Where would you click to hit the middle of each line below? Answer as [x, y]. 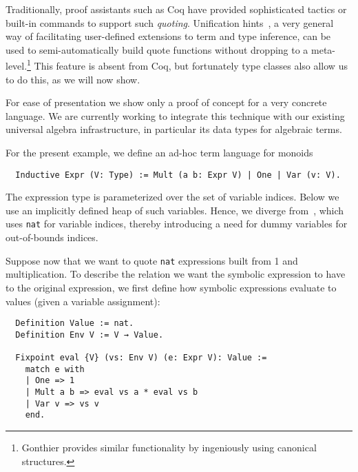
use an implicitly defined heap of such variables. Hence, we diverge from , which [175, 210]
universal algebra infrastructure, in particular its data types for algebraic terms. [174, 129]
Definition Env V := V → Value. [89, 335]
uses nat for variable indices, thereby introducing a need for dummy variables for [177, 224]
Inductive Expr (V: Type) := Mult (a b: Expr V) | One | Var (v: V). [178, 175]
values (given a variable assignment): [83, 301]
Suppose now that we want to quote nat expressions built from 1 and [152, 260]
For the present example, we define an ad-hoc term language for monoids [159, 152]
